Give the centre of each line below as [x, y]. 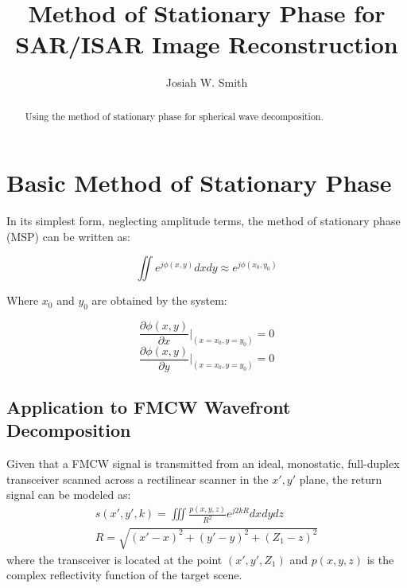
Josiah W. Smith [207, 82]
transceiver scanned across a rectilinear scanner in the [138, 479]
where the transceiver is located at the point [114, 559]
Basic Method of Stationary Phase [199, 183]
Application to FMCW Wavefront [149, 407]
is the [380, 559]
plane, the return [341, 479]
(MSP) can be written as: [68, 236]
